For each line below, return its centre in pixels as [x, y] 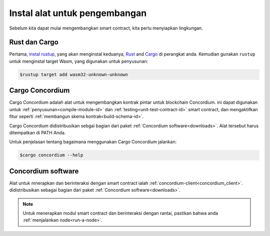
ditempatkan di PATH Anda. [37, 132]
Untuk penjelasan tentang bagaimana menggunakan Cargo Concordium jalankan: [93, 142]
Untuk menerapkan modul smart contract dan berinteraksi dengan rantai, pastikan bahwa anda [120, 213]
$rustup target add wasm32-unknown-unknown [74, 74]
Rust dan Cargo [34, 42]
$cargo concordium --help [51, 155]
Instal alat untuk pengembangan [78, 13]
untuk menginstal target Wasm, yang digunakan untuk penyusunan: [79, 61]
